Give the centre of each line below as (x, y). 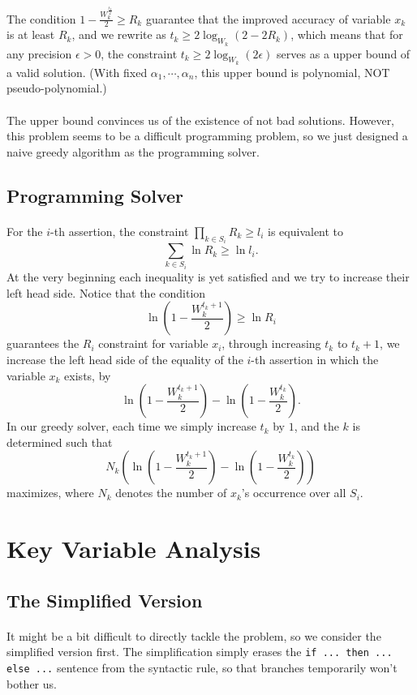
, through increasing (271, 343)
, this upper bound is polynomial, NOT (292, 72)
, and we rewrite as (119, 34)
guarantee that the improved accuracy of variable (268, 18)
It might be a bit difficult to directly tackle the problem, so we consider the (194, 635)
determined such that (60, 442)
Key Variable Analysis (134, 549)
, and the (316, 426)
